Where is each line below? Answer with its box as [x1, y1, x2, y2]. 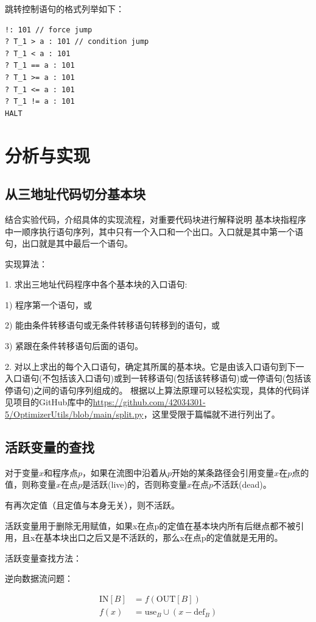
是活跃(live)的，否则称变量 [82, 478, 187, 491]
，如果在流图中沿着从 [82, 466, 168, 479]
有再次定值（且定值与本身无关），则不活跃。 [5, 499, 180, 512]
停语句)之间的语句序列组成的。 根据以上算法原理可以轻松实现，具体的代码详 [5, 383, 310, 396]
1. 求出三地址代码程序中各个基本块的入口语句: [5, 278, 188, 291]
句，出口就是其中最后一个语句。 [5, 237, 133, 250]
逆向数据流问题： [5, 572, 73, 585]
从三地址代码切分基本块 [5, 184, 146, 203]
